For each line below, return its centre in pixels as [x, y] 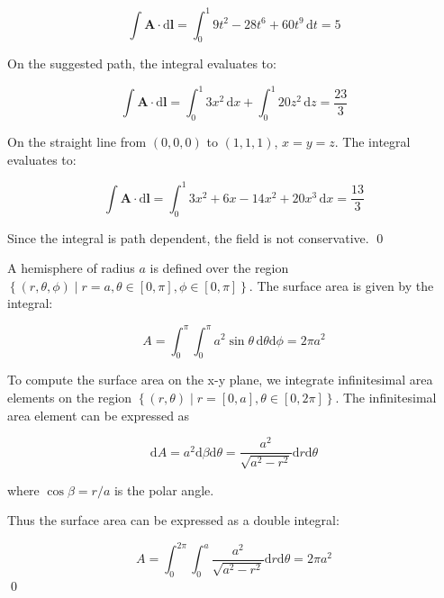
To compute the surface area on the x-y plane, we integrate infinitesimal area [220, 380]
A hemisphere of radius [71, 268]
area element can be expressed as [99, 415]
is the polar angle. [164, 489]
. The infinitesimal [386, 397]
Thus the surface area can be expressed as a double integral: [173, 520]
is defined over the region [219, 268]
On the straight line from [77, 142]
